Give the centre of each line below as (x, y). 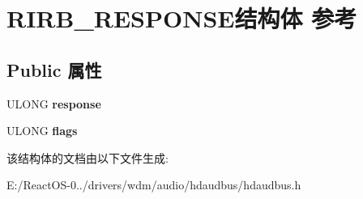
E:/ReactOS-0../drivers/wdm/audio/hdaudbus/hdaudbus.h (154, 185)
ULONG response (54, 103)
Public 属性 (54, 69)
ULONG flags (42, 131)
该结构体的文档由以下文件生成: (88, 157)
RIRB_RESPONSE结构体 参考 (182, 18)
